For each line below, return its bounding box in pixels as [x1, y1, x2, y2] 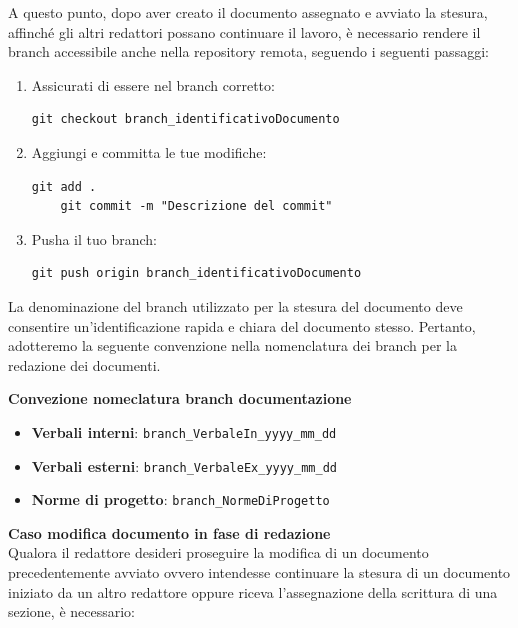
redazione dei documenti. [8, 354, 161, 375]
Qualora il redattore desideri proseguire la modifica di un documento [8, 542, 429, 563]
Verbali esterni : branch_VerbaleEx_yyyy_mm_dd [31, 455, 337, 476]
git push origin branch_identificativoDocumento [31, 266, 362, 281]
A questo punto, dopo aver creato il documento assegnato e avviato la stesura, [8, 2, 488, 22]
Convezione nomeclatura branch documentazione [8, 388, 352, 409]
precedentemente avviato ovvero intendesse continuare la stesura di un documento [8, 562, 511, 583]
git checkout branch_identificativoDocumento [31, 112, 340, 127]
